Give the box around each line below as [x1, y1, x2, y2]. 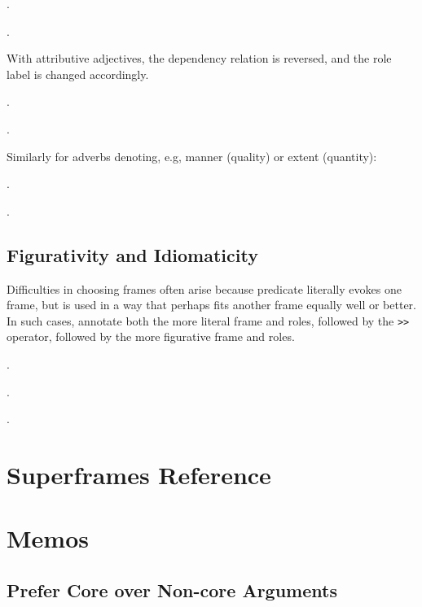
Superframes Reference [7, 457, 271, 491]
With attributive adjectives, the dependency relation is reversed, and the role [7, 50, 392, 67]
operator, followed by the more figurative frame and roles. [7, 328, 295, 345]
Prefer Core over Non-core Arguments [7, 577, 337, 602]
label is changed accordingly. [7, 65, 149, 82]
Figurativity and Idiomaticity [7, 242, 258, 267]
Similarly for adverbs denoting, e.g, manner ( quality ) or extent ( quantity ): [7, 147, 377, 164]
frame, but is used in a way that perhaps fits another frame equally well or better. [7, 296, 416, 313]
